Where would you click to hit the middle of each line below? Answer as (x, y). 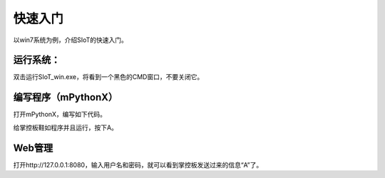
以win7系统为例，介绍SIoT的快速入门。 (71, 40)
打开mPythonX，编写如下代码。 (60, 115)
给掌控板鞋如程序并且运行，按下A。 (65, 127)
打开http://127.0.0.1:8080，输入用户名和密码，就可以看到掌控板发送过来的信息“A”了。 (138, 164)
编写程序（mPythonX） (66, 97)
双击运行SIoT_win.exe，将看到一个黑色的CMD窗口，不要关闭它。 (108, 77)
